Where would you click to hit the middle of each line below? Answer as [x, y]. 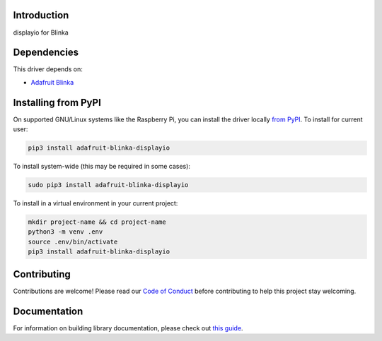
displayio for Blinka [41, 32]
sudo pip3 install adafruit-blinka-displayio [108, 185]
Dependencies [46, 53]
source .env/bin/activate [73, 241]
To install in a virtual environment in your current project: [95, 203]
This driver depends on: [48, 69]
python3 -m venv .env [65, 232]
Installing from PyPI [57, 102]
